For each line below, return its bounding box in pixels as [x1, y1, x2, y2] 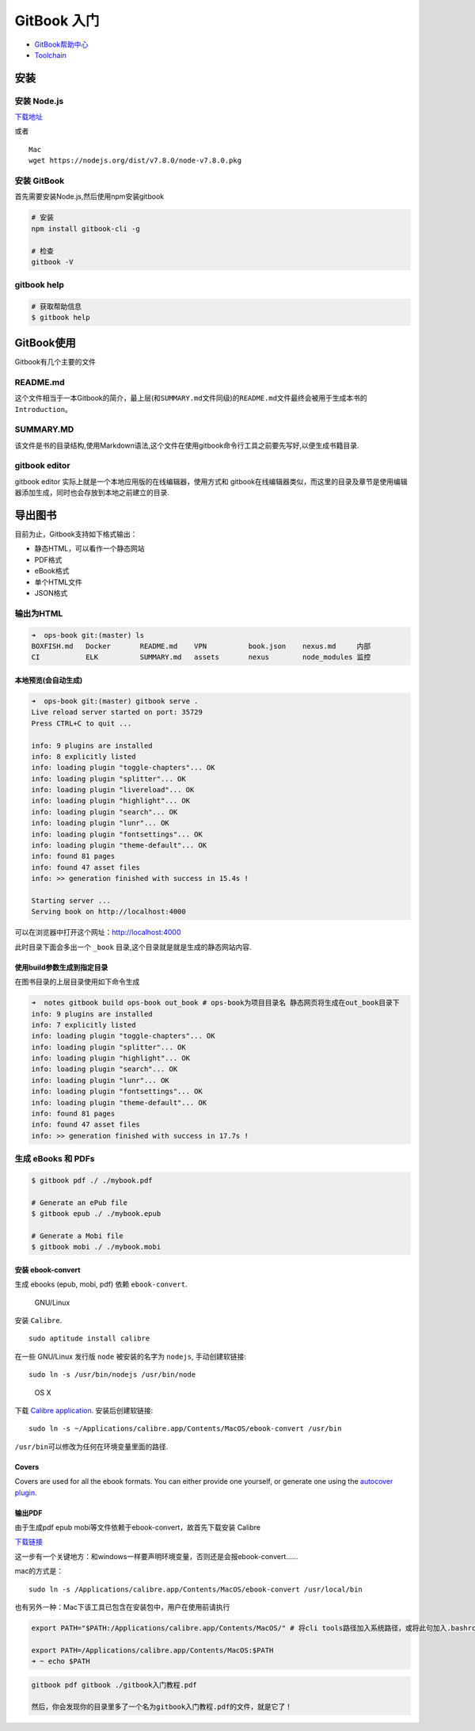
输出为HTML [14, 608, 63, 619]
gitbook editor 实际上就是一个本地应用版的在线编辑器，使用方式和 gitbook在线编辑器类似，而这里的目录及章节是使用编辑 [14, 476, 408, 486]
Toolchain [34, 50, 66, 59]
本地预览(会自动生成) [14, 675, 83, 684]
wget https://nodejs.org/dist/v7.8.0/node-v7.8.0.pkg [28, 156, 241, 166]
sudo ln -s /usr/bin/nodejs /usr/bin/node [28, 1371, 196, 1379]
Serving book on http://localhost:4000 [31, 907, 186, 917]
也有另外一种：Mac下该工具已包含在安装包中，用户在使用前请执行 [14, 1602, 230, 1611]
